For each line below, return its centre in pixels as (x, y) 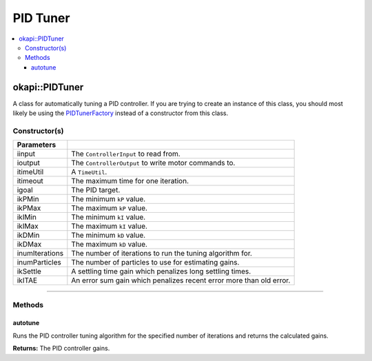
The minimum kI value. (108, 217)
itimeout (30, 181)
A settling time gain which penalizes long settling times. (161, 271)
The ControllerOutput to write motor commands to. (153, 163)
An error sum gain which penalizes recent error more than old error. (181, 280)
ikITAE (27, 280)
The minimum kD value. (108, 236)
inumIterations (40, 254)
